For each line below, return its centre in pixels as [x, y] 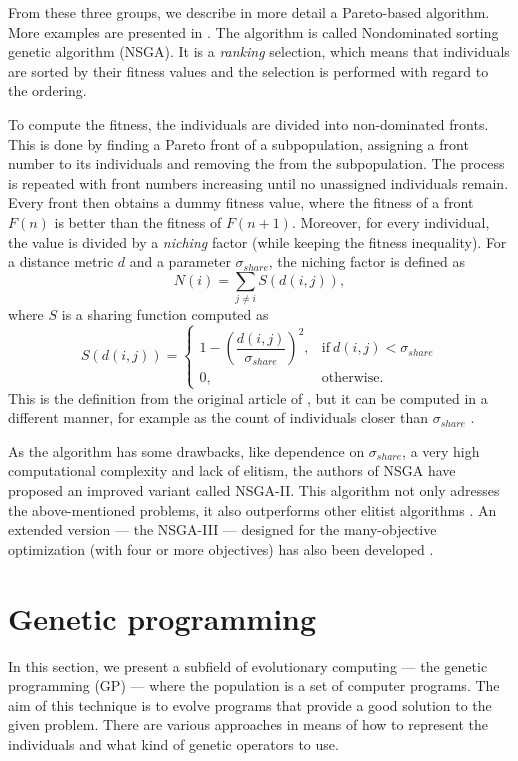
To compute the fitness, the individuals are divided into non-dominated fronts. [248, 123]
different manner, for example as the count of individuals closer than [218, 417]
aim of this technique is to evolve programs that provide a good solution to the [250, 704]
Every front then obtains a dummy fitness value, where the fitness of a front [241, 202]
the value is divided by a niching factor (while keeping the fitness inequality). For [257, 241]
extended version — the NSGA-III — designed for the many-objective [222, 529]
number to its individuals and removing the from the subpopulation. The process [256, 163]
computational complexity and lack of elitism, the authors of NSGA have [232, 470]
